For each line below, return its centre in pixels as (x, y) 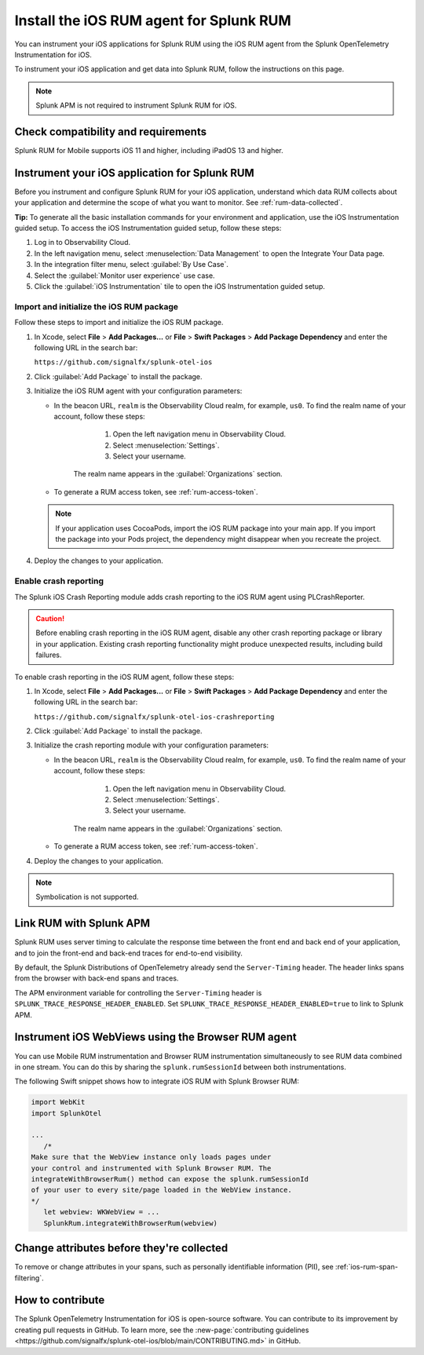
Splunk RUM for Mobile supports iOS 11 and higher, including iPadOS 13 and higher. (149, 151)
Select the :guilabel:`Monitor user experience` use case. (124, 276)
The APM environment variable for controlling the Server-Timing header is (138, 992)
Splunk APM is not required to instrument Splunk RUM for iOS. (136, 105)
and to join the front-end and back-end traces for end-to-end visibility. (129, 953)
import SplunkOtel (66, 1113)
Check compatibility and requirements (111, 131)
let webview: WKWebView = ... (102, 1212)
